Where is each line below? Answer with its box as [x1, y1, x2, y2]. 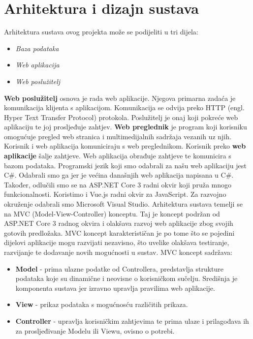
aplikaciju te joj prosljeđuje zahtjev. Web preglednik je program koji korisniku [4, 122, 247, 132]
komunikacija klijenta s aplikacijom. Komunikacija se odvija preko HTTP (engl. [4, 102, 245, 113]
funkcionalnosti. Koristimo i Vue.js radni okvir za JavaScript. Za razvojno [4, 189, 226, 199]
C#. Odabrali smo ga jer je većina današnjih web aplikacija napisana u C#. [4, 170, 234, 180]
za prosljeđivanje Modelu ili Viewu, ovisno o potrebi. [15, 325, 175, 336]
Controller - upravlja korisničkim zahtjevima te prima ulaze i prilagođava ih [15, 315, 249, 326]
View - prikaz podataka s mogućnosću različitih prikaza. [15, 299, 188, 309]
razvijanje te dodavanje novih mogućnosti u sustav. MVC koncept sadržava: [4, 247, 232, 257]
